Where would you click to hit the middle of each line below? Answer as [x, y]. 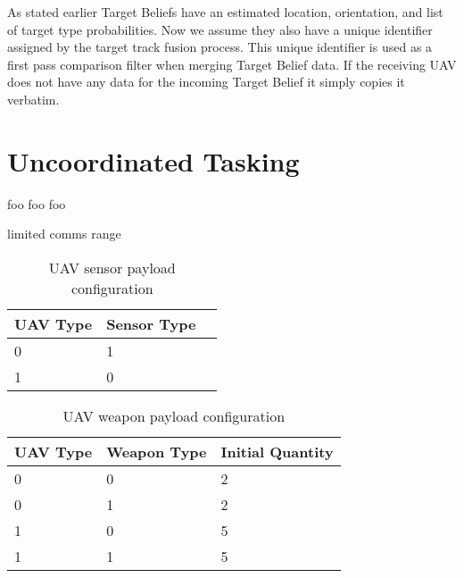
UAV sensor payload [112, 267]
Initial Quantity [277, 451]
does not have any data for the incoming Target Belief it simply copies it [206, 82]
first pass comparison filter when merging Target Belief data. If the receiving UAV [232, 64]
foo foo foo [37, 203]
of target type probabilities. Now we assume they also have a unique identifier [220, 29]
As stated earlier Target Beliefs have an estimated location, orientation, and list [225, 12]
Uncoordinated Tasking [153, 160]
